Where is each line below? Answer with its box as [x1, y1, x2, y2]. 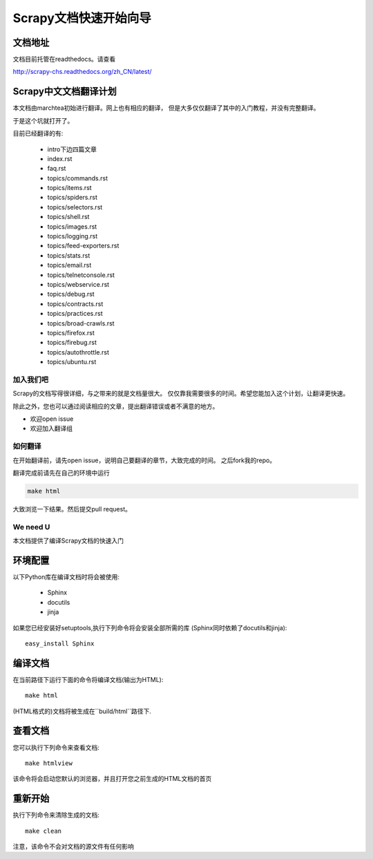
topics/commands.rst [47, 173, 108, 182]
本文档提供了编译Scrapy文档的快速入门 [12, 536, 124, 545]
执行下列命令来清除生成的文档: [12, 811, 100, 819]
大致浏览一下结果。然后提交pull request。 [12, 504, 131, 513]
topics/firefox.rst [47, 328, 95, 337]
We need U [12, 522, 50, 531]
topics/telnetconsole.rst [47, 270, 115, 279]
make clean [25, 827, 62, 835]
